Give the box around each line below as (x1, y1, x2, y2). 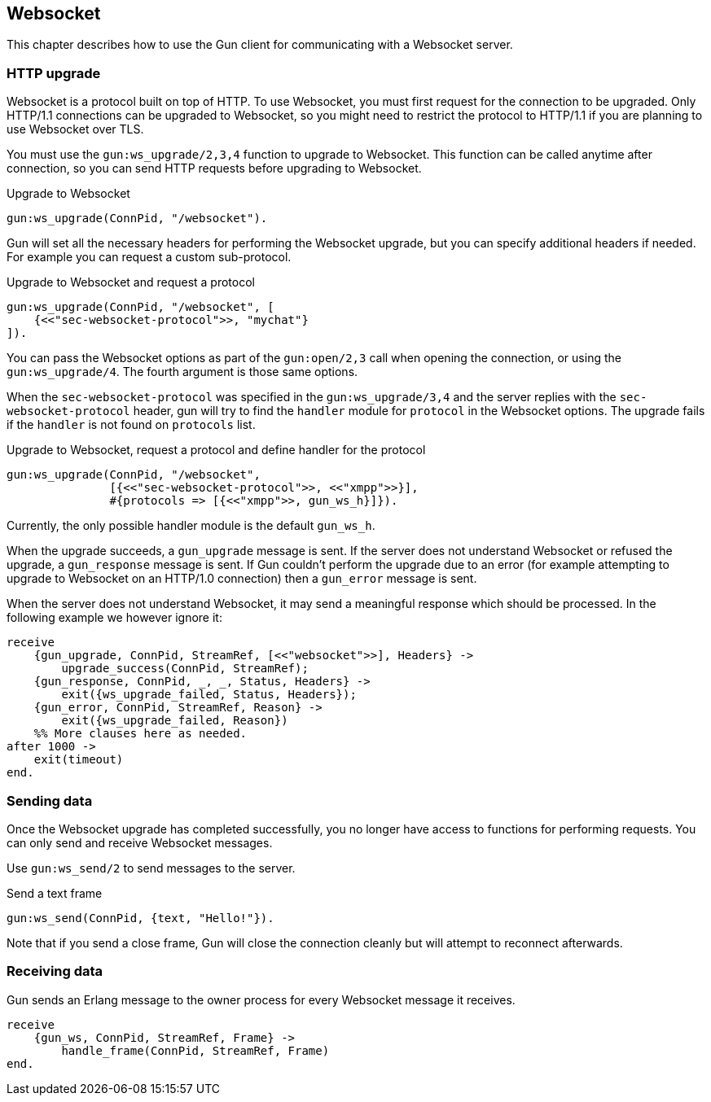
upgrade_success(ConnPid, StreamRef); (61, 662, 309, 676)
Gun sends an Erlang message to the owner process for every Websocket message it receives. (7, 992, 516, 1007)
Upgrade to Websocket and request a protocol (7, 275, 255, 290)
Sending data (7, 792, 93, 809)
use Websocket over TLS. (7, 122, 144, 137)
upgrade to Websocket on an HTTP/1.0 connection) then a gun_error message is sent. (7, 571, 477, 586)
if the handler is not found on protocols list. (7, 418, 256, 432)
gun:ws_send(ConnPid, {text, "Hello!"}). (7, 911, 274, 925)
